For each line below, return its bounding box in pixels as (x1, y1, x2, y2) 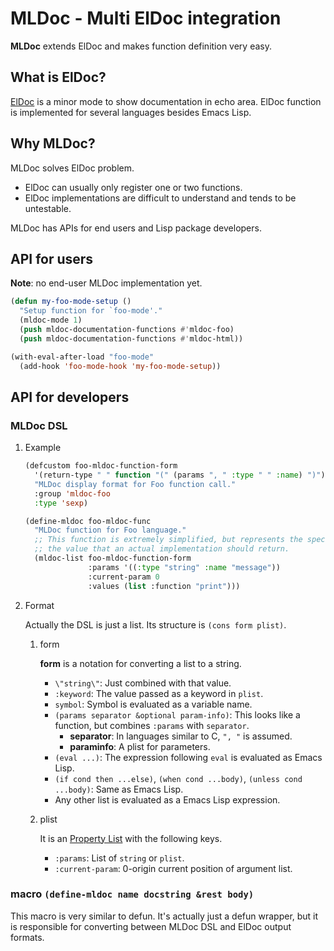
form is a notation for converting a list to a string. (39, 657, 242, 669)
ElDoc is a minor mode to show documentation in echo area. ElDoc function (10, 95, 322, 107)
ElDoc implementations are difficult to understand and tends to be (24, 192, 297, 204)
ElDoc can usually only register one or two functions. (24, 181, 243, 193)
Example (24, 442, 62, 454)
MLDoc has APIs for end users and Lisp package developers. (10, 222, 262, 234)
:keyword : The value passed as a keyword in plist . (54, 687, 264, 699)
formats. (10, 931, 45, 943)
